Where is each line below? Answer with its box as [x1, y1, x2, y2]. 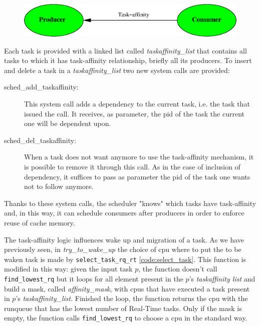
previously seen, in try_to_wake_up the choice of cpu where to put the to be [4, 244, 241, 254]
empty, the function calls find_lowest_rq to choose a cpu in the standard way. [4, 312, 247, 323]
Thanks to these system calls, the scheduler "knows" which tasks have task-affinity [4, 197, 256, 208]
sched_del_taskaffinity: [4, 134, 77, 145]
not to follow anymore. [24, 181, 94, 191]
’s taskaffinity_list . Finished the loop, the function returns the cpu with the [16, 293, 248, 303]
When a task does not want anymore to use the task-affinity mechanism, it [24, 151, 254, 162]
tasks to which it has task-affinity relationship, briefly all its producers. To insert [4, 55, 252, 65]
